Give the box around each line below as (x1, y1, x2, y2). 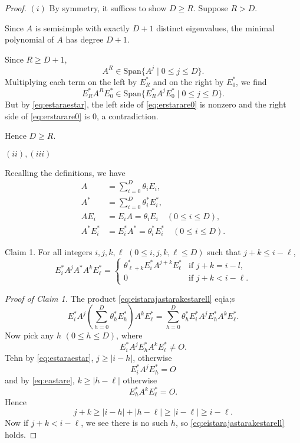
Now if (5, 416, 29, 429)
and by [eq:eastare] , (5, 373, 75, 386)
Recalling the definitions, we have (5, 166, 126, 178)
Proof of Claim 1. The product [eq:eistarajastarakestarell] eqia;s (5, 292, 235, 304)
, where (116, 329, 143, 341)
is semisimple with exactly (35, 21, 130, 34)
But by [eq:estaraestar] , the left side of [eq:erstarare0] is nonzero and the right (5, 97, 286, 110)
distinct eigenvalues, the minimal (156, 21, 275, 34)
